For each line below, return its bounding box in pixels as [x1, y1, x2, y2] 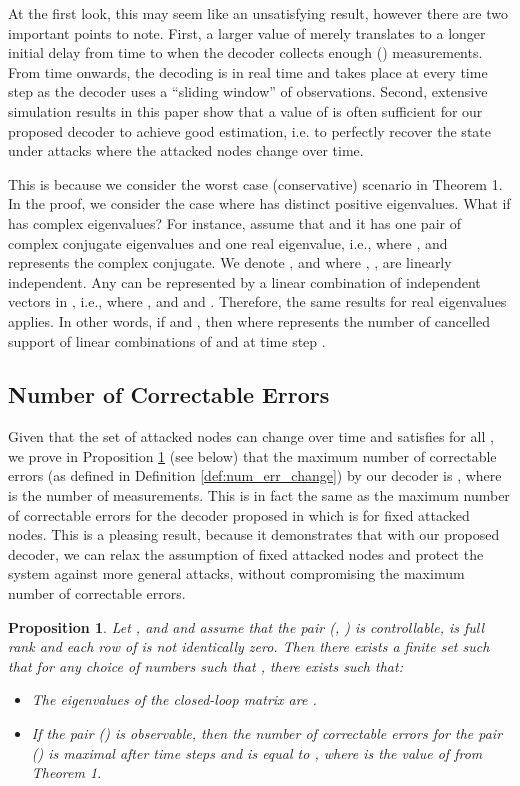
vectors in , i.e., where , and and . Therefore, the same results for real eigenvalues [8, 291, 507, 312]
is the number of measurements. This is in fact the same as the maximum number [8, 485, 510, 506]
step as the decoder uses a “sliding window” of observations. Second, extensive [8, 81, 488, 102]
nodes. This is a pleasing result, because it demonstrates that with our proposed [8, 524, 500, 545]
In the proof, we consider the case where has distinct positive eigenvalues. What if [8, 193, 511, 214]
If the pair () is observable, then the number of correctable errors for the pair [31, 723, 503, 744]
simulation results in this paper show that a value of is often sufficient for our [8, 100, 483, 121]
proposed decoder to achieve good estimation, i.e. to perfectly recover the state [8, 120, 491, 141]
